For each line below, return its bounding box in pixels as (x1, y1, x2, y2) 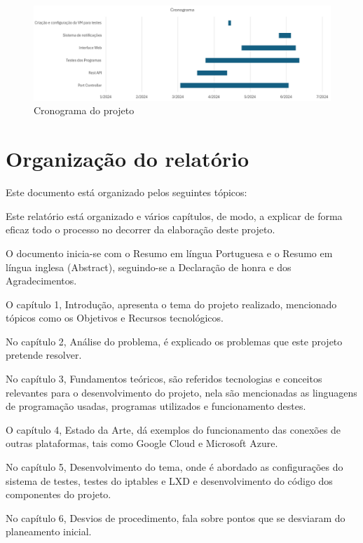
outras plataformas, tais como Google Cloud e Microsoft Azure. (6, 436, 278, 451)
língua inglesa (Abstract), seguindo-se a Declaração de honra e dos (6, 259, 292, 274)
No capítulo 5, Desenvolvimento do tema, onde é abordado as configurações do (6, 460, 343, 474)
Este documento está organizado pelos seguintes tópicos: (6, 185, 247, 200)
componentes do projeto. (6, 487, 111, 502)
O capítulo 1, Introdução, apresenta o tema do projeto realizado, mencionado (6, 296, 337, 311)
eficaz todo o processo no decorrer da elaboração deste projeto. (6, 222, 275, 237)
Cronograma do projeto (34, 103, 135, 118)
